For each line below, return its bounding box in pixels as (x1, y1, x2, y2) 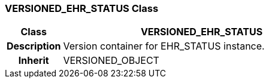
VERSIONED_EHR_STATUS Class (5, 2, 159, 14)
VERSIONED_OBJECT (63, 54, 159, 67)
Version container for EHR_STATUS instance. (63, 40, 265, 53)
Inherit (18, 54, 49, 67)
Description (7, 40, 61, 53)
